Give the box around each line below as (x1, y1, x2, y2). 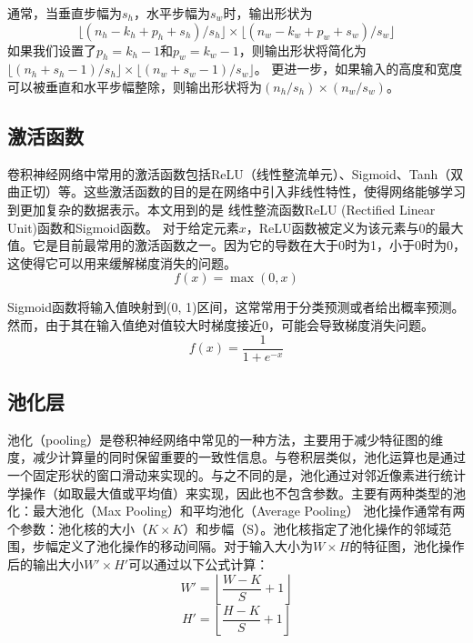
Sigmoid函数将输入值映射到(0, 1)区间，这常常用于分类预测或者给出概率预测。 (7, 297, 465, 316)
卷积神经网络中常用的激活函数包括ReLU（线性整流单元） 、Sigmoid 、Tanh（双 (7, 164, 464, 183)
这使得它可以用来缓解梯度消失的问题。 (7, 253, 236, 272)
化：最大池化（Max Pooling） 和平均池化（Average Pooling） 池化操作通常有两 (7, 501, 466, 520)
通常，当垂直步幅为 (7, 4, 122, 22)
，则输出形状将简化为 (238, 40, 367, 59)
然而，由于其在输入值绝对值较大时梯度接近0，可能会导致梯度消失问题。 (7, 315, 434, 334)
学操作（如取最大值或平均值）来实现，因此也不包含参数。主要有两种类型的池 (7, 483, 466, 502)
